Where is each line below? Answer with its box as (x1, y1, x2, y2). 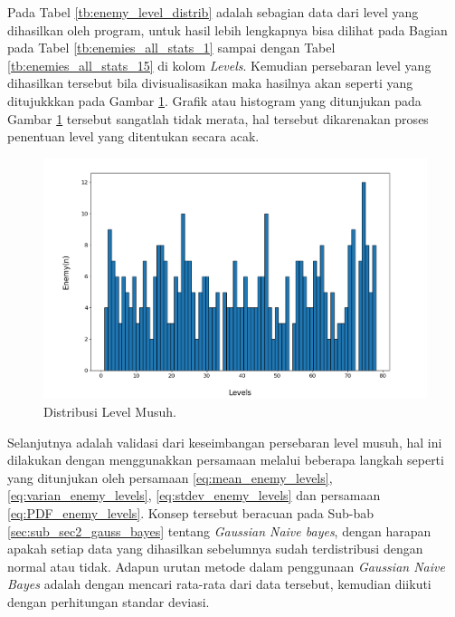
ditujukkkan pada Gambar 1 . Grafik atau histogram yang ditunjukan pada (7, 91, 422, 110)
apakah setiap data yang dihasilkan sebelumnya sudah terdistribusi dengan (7, 539, 423, 558)
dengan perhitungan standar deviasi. (7, 592, 210, 611)
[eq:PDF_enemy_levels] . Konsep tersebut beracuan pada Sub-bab (7, 503, 374, 522)
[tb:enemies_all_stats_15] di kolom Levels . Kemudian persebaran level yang (7, 55, 431, 74)
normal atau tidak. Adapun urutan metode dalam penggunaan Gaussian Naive (7, 556, 445, 575)
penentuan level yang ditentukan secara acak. (7, 127, 260, 146)
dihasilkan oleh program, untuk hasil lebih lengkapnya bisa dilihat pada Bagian (7, 20, 448, 39)
